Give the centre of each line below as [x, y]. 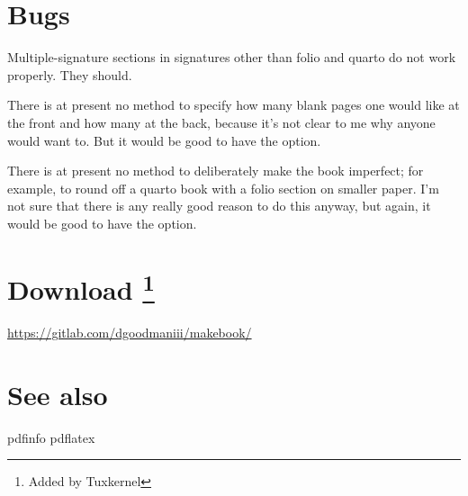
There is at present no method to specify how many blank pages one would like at [234, 105]
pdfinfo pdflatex [51, 437]
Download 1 [81, 287]
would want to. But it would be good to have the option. [164, 140]
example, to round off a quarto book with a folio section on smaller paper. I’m [223, 188]
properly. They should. [70, 74]
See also [58, 394]
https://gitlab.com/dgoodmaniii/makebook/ [130, 332]
